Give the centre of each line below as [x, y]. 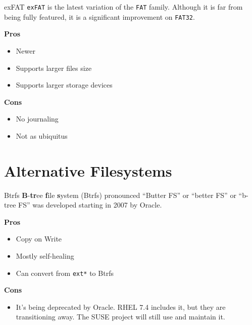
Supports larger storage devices [64, 85]
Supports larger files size [54, 68]
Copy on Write [39, 239]
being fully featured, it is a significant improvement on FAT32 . [99, 16]
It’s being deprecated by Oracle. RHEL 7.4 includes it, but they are [121, 307]
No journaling [37, 119]
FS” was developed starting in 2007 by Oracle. [90, 205]
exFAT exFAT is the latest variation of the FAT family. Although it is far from [123, 7]
